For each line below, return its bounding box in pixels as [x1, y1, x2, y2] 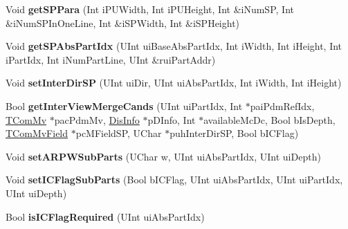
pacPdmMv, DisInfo [54, 112, 140, 127]
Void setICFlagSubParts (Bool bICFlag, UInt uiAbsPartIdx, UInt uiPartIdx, [6, 172, 343, 187]
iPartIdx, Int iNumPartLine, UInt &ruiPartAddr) [6, 52, 216, 66]
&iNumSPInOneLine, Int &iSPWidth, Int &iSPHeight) [6, 15, 240, 30]
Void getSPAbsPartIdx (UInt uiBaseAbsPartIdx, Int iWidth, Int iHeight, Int [6, 39, 342, 53]
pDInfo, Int [147, 112, 196, 127]
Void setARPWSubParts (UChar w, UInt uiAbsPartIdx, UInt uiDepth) [6, 149, 321, 163]
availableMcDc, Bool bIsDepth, [203, 112, 336, 127]
